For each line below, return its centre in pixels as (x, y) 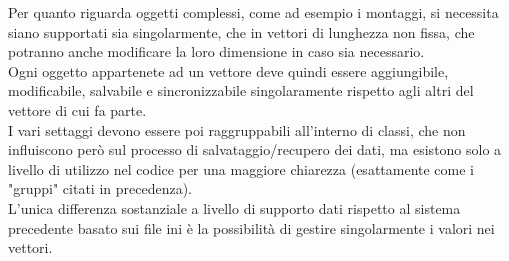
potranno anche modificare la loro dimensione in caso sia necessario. (216, 51)
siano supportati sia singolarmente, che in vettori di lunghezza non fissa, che (241, 31)
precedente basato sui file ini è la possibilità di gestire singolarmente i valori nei (251, 227)
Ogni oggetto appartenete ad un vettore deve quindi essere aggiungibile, (228, 70)
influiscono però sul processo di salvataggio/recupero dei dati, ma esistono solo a (255, 149)
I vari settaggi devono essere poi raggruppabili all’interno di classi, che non (237, 129)
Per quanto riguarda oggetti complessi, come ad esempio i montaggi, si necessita (253, 12)
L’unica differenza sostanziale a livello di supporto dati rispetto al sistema (234, 207)
